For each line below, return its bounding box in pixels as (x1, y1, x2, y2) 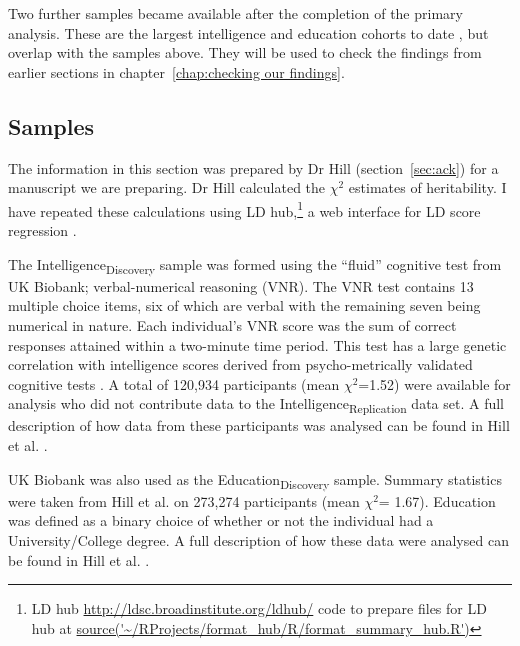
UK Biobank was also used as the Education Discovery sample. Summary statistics (8, 468, 502, 492)
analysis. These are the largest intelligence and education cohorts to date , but (8, 22, 489, 43)
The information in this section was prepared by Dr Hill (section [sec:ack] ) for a (8, 157, 499, 178)
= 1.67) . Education (378, 490, 496, 511)
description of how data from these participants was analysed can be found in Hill (8, 415, 510, 436)
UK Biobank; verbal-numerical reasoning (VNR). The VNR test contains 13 (8, 275, 474, 296)
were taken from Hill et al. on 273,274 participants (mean (8, 490, 360, 511)
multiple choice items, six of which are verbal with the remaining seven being (8, 295, 481, 316)
